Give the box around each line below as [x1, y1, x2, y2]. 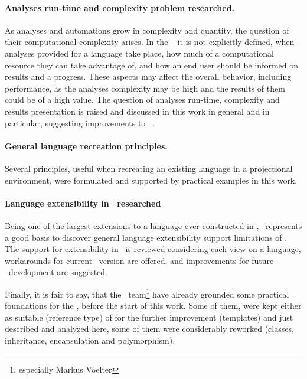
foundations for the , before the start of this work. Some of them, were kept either [5, 299, 302, 312]
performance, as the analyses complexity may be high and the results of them [5, 81, 285, 94]
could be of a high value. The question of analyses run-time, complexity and [5, 93, 280, 106]
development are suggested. [8, 266, 108, 278]
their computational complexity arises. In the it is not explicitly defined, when [5, 35, 295, 48]
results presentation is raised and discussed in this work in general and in [5, 104, 270, 117]
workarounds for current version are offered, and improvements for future [5, 254, 274, 266]
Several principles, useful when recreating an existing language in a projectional [5, 162, 293, 174]
